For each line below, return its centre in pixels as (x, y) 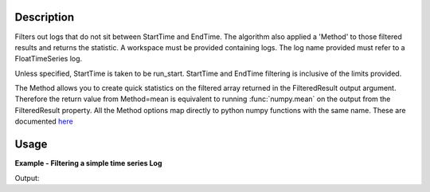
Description (45, 17)
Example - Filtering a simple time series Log (88, 163)
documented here (44, 121)
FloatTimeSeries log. (49, 59)
